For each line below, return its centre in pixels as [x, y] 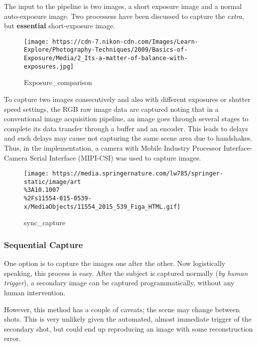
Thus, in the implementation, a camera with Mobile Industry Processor [113, 147]
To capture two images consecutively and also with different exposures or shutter [127, 99]
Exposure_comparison [58, 82]
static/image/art [52, 182]
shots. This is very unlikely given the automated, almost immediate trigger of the [128, 319]
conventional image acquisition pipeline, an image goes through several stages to [126, 119]
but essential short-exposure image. [60, 26]
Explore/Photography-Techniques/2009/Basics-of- [106, 50]
